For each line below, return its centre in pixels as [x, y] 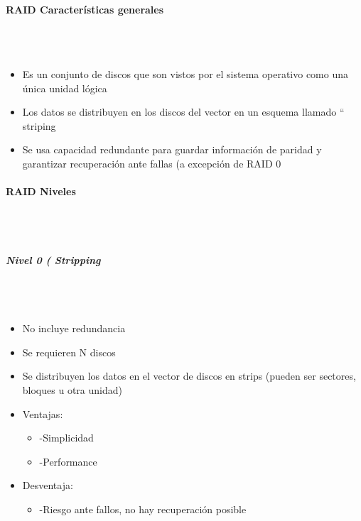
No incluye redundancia [74, 328]
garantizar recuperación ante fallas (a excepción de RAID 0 [152, 163]
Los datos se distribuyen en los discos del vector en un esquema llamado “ [183, 112]
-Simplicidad [66, 438]
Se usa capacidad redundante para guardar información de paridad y [172, 149]
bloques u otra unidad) [72, 390]
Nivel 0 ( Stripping [53, 260]
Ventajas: [43, 413]
